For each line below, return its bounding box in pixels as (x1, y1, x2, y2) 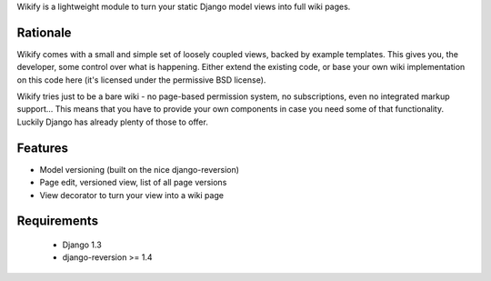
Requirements (16, 214, 99, 229)
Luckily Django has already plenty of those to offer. (16, 116, 208, 127)
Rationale (16, 25, 72, 40)
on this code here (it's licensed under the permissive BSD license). (16, 74, 266, 85)
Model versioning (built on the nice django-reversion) (39, 164, 240, 175)
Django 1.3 (62, 239, 102, 250)
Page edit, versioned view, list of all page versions (39, 177, 227, 188)
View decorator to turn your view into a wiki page (39, 189, 225, 200)
